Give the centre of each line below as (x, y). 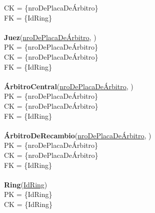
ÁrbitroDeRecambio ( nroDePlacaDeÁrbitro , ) (78, 135)
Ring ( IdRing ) (26, 184)
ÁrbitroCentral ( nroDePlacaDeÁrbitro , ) (69, 86)
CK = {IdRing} (28, 204)
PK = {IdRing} (28, 194)
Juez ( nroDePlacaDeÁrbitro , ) (50, 37)
